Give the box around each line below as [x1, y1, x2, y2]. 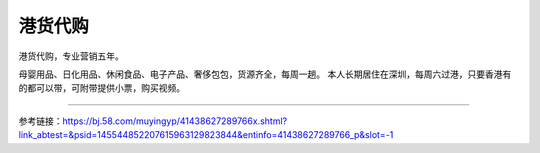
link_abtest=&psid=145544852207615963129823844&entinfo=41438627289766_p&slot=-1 [18, 129, 394, 141]
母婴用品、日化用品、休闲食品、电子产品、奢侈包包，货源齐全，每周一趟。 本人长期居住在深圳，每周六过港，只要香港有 [18, 68, 512, 80]
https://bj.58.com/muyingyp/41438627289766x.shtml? [62, 115, 288, 127]
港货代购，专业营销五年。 [18, 50, 124, 62]
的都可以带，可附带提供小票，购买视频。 [18, 82, 185, 94]
